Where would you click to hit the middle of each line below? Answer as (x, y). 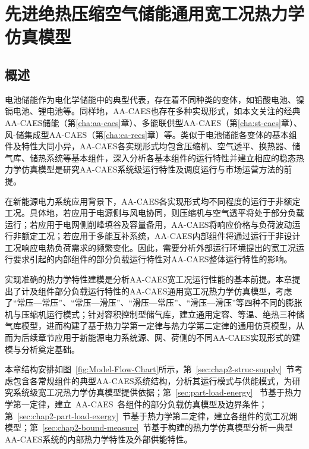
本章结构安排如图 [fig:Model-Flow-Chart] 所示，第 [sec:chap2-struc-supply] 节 (150, 369)
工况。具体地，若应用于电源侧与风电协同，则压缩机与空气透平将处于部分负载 (154, 213)
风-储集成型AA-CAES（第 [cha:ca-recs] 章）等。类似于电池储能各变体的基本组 (151, 134)
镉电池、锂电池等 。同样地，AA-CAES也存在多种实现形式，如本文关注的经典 (153, 111)
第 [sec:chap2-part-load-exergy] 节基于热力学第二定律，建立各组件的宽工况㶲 (151, 415)
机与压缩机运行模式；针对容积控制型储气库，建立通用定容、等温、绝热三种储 (154, 314)
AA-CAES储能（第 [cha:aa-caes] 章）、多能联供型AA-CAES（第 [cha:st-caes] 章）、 (153, 122)
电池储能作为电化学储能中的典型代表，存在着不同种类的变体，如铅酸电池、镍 (154, 99)
